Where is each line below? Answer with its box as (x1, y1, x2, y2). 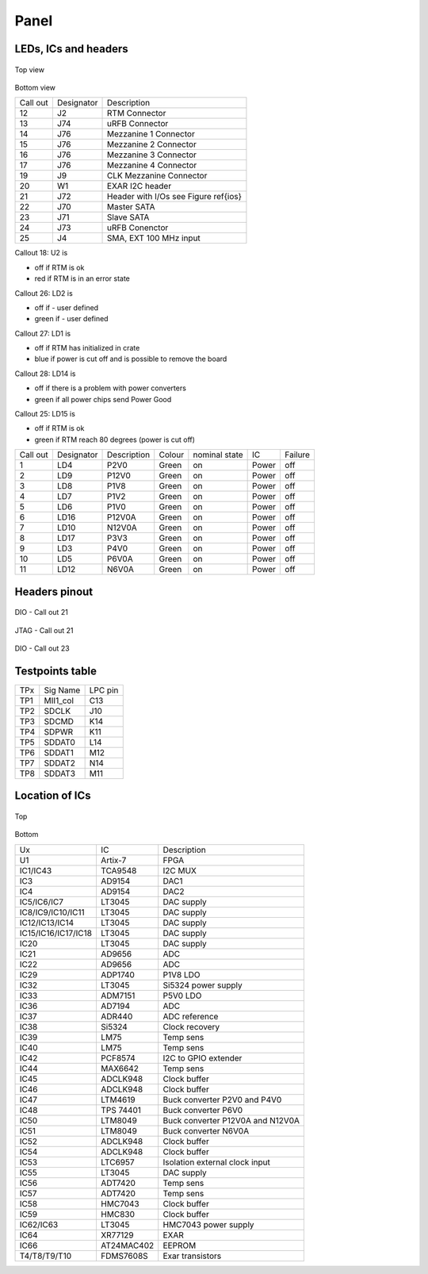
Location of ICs (14, 789, 91, 803)
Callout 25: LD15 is (14, 409, 75, 419)
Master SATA (107, 201, 155, 213)
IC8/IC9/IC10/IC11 (19, 907, 85, 918)
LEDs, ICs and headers (14, 42, 128, 56)
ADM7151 (100, 990, 136, 1001)
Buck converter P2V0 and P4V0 (162, 1094, 282, 1105)
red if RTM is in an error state (34, 274, 131, 283)
